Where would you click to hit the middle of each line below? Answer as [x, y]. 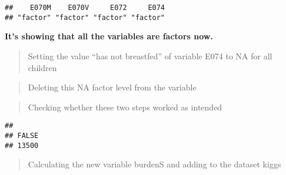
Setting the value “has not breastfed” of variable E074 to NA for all [150, 55]
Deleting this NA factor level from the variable [112, 87]
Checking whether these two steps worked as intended [125, 107]
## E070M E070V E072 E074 [85, 8]
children [42, 67]
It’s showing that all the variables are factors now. [109, 36]
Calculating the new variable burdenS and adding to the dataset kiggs [154, 164]
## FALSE [22, 135]
